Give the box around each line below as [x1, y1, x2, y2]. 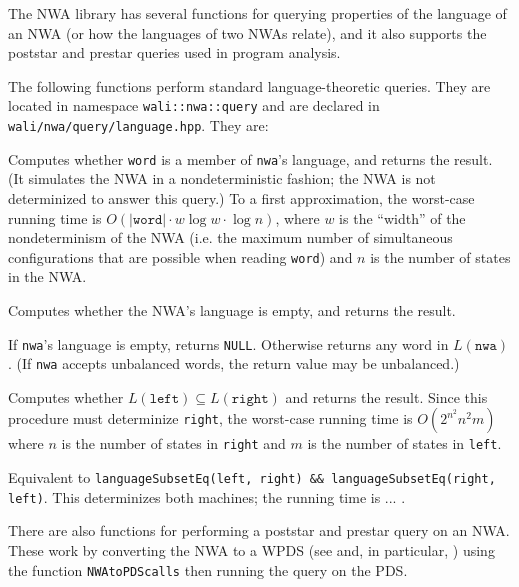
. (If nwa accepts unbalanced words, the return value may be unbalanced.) [8, 353, 460, 374]
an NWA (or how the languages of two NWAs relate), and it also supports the [8, 22, 487, 43]
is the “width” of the [339, 207, 466, 228]
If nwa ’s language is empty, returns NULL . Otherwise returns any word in [8, 333, 449, 354]
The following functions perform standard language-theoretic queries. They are [8, 75, 491, 96]
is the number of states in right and [61, 433, 286, 454]
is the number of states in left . [307, 433, 502, 454]
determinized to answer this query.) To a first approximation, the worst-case [8, 187, 475, 208]
